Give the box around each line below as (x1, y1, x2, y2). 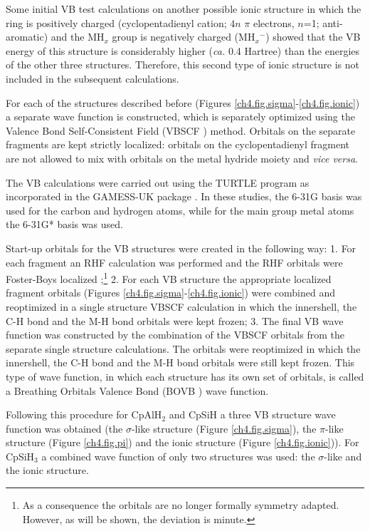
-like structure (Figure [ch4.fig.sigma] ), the (131, 421, 317, 435)
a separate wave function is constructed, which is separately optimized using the (6, 109, 355, 124)
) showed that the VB (265, 29, 361, 44)
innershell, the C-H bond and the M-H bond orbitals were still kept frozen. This (6, 355, 355, 370)
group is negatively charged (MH (112, 29, 255, 44)
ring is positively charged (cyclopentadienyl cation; (6, 15, 227, 30)
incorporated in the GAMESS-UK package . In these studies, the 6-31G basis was (6, 189, 362, 204)
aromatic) (6, 29, 48, 44)
